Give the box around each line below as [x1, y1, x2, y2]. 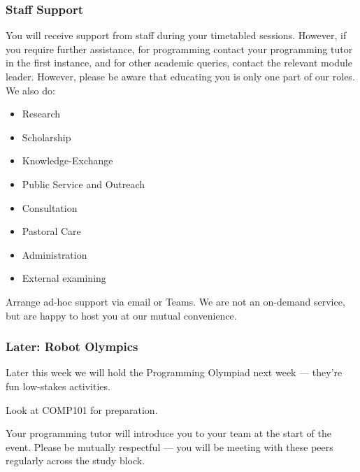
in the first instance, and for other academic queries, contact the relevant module [6, 55, 352, 70]
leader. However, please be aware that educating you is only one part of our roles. [6, 69, 355, 83]
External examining [22, 271, 106, 285]
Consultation [22, 200, 78, 215]
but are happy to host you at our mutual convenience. [6, 308, 237, 322]
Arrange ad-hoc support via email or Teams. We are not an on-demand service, [6, 294, 345, 308]
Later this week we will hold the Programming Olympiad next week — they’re [6, 365, 343, 380]
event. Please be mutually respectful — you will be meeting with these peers [6, 439, 333, 454]
